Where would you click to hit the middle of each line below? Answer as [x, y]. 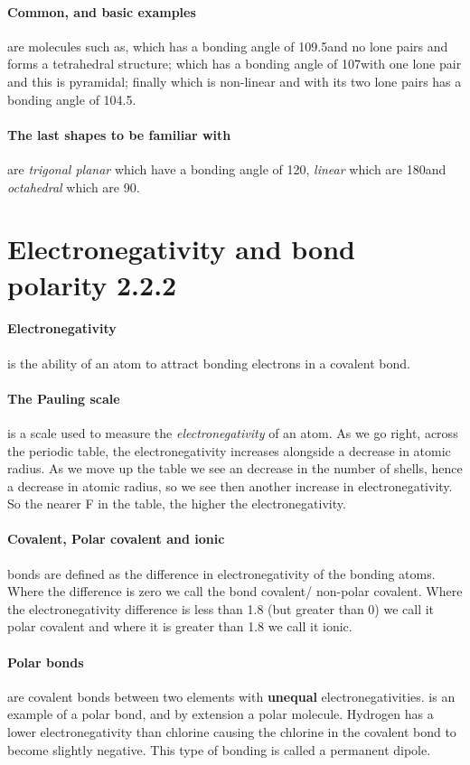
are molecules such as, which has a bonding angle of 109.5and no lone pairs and [228, 46]
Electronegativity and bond [182, 249]
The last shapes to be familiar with [119, 134]
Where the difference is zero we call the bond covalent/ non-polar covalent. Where [235, 591]
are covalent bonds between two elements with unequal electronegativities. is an [231, 696]
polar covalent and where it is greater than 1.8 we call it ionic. [180, 626]
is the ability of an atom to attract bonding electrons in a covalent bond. [209, 363]
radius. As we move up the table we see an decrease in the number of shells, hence [235, 468]
